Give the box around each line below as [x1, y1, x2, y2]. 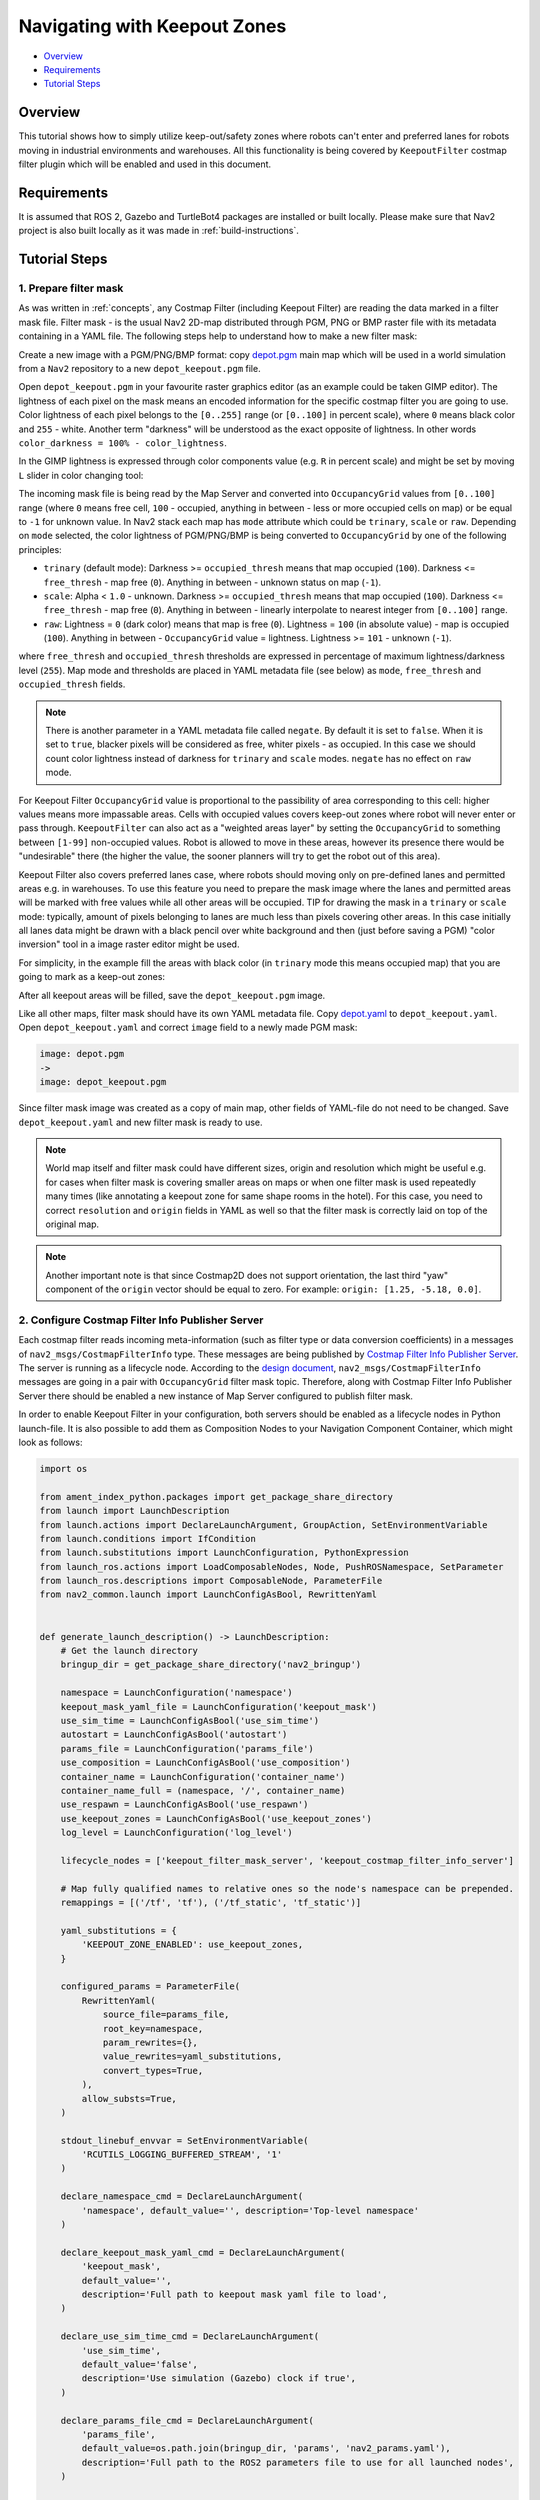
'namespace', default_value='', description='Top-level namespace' [81, 2205, 420, 2216]
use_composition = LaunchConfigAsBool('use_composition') [60, 1757, 351, 1769]
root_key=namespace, [102, 2023, 204, 2034]
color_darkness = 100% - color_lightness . [18, 436, 227, 449]
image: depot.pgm [39, 1048, 125, 1060]
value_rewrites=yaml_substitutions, [102, 2051, 283, 2062]
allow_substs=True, [81, 2093, 177, 2104]
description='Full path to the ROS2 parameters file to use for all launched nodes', [81, 2456, 515, 2468]
